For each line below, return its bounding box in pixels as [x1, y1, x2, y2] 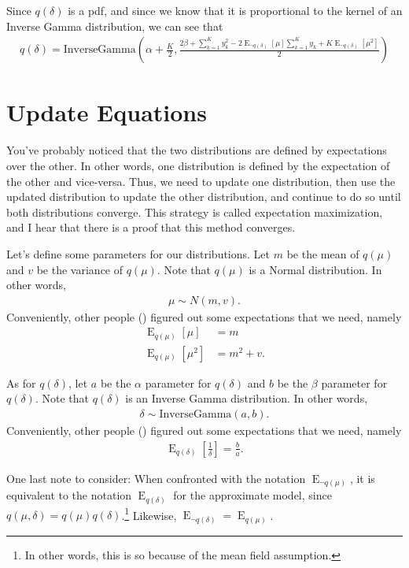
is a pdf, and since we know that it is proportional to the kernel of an [68, 2, 403, 18]
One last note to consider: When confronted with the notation [6, 470, 306, 486]
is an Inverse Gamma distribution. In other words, [125, 390, 368, 407]
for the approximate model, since [173, 487, 332, 503]
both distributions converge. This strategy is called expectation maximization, [6, 203, 383, 220]
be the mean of [286, 245, 359, 262]
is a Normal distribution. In [249, 261, 382, 277]
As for [6, 374, 36, 391]
